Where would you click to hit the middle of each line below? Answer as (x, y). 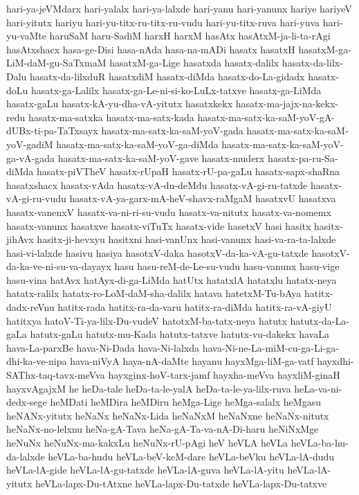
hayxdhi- (335, 361)
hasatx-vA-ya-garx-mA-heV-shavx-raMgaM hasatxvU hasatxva (203, 198)
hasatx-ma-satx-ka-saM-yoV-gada (172, 130)
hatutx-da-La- (320, 320)
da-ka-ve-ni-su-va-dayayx (59, 266)
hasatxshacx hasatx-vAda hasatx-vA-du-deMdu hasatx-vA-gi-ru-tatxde (157, 184)
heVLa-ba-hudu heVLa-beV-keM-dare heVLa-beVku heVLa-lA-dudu (191, 456)
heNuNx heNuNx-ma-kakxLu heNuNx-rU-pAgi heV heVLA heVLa (147, 442)
